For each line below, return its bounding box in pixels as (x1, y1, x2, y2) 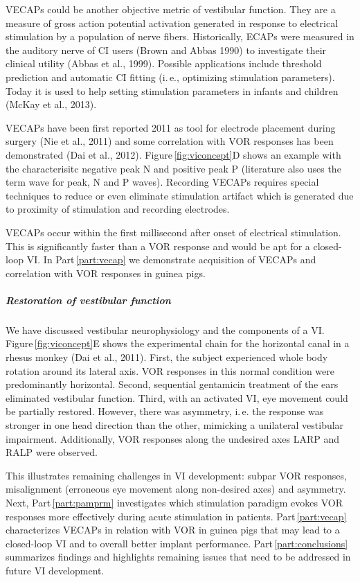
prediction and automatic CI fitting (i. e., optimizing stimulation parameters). (6, 69, 335, 84)
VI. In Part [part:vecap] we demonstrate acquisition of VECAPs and (26, 252, 316, 267)
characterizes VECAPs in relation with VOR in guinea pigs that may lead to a (6, 522, 340, 537)
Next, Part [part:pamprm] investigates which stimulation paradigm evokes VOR (6, 495, 343, 509)
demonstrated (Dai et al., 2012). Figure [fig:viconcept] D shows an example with (6, 147, 341, 161)
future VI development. (6, 563, 105, 577)
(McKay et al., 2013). (6, 97, 97, 112)
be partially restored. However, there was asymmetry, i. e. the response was (6, 404, 324, 418)
